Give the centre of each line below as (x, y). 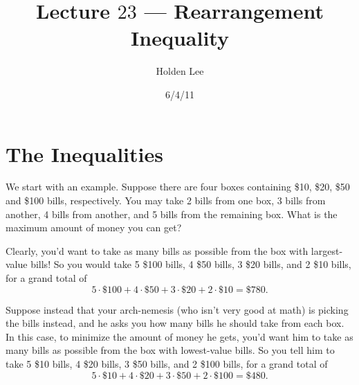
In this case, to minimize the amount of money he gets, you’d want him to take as (179, 336)
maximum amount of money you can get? (94, 227)
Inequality (180, 38)
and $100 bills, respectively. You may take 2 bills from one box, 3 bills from (166, 200)
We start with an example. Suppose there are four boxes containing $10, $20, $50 (178, 187)
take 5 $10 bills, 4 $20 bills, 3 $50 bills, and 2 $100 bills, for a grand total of (167, 363)
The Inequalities (84, 153)
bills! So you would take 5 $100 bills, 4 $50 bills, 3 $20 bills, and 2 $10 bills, (191, 264)
